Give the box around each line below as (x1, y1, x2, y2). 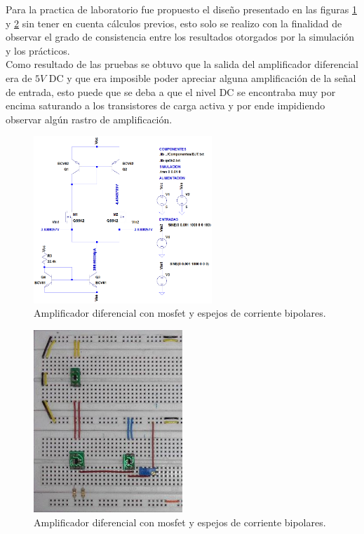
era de (6, 70, 32, 85)
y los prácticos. (6, 43, 70, 57)
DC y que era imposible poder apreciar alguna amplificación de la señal (48, 70, 356, 85)
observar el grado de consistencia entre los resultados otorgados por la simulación (6, 29, 355, 44)
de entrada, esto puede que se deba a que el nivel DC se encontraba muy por (6, 84, 336, 99)
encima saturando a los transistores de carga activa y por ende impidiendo (6, 98, 325, 113)
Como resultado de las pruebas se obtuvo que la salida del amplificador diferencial (6, 57, 358, 71)
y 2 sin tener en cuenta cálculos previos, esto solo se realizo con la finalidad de (6, 15, 342, 30)
